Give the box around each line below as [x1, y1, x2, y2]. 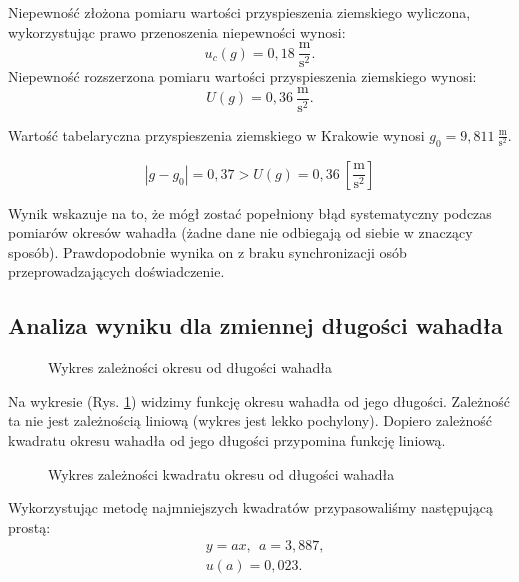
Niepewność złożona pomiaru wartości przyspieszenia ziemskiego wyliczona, [8, 2, 471, 22]
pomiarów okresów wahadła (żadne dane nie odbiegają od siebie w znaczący [8, 222, 473, 243]
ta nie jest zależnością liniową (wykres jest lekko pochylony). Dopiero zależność [8, 410, 492, 431]
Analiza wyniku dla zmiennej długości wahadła [8, 310, 503, 341]
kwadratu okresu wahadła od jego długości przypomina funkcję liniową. [8, 430, 446, 451]
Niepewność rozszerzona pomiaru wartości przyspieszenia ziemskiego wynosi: [8, 66, 477, 87]
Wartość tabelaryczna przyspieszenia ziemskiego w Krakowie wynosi [8, 124, 425, 145]
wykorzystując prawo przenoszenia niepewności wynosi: [8, 21, 346, 42]
